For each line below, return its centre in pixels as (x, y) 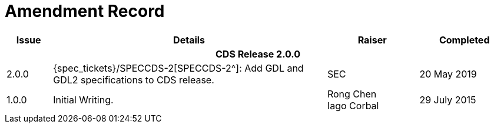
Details (189, 40)
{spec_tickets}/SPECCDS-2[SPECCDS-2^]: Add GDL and (178, 68)
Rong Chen (352, 94)
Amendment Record (85, 11)
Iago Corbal (353, 105)
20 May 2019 (448, 74)
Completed (464, 40)
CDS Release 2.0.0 (258, 54)
